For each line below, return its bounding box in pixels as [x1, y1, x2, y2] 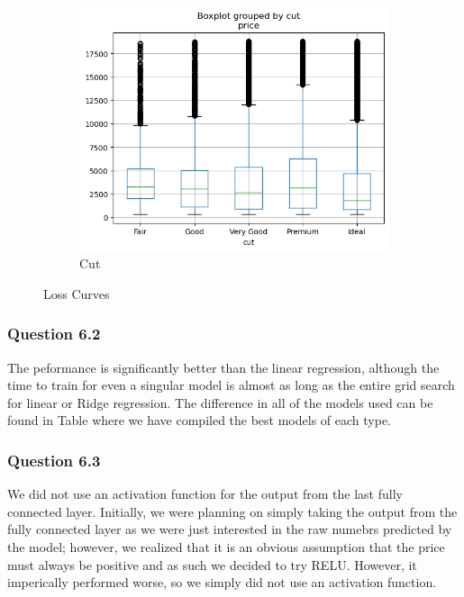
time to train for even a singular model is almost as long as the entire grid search [7, 375, 455, 394]
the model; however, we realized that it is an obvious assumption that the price [7, 537, 445, 556]
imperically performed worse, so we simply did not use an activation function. [7, 573, 437, 592]
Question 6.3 [7, 448, 101, 471]
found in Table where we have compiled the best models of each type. [7, 411, 391, 430]
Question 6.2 [7, 322, 101, 345]
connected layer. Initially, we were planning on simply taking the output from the [7, 502, 458, 520]
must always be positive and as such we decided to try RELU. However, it [7, 555, 417, 574]
